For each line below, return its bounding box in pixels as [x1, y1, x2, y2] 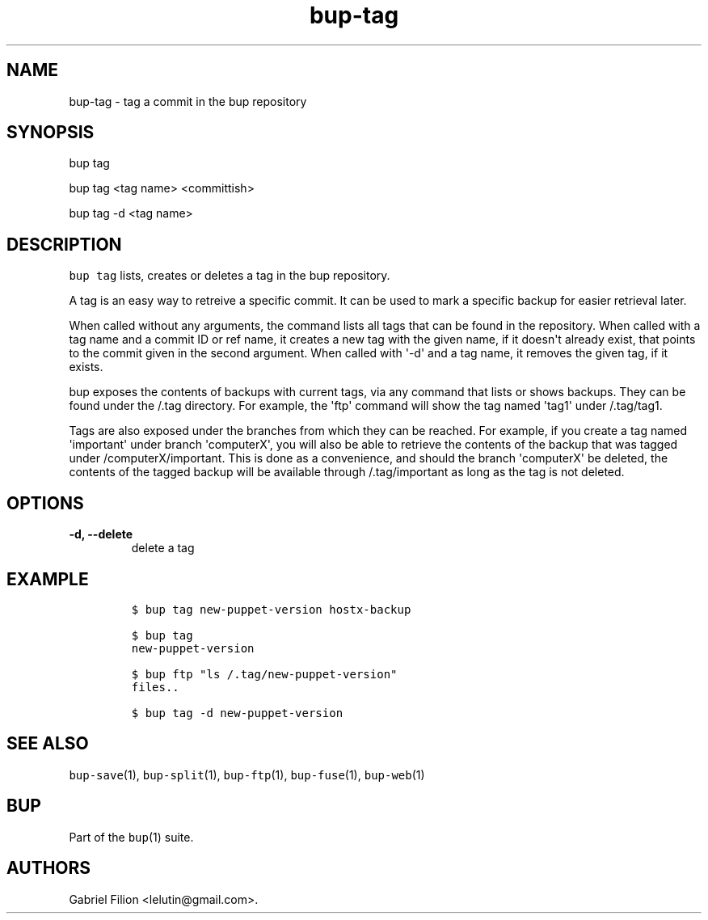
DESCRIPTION [6, 234, 122, 255]
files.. [131, 680, 179, 694]
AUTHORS [6, 858, 91, 879]
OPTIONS [6, 492, 84, 513]
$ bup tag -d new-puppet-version [131, 706, 343, 720]
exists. [69, 360, 103, 374]
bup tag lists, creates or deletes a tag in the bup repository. [69, 268, 390, 283]
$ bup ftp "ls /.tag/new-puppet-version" [131, 667, 398, 681]
